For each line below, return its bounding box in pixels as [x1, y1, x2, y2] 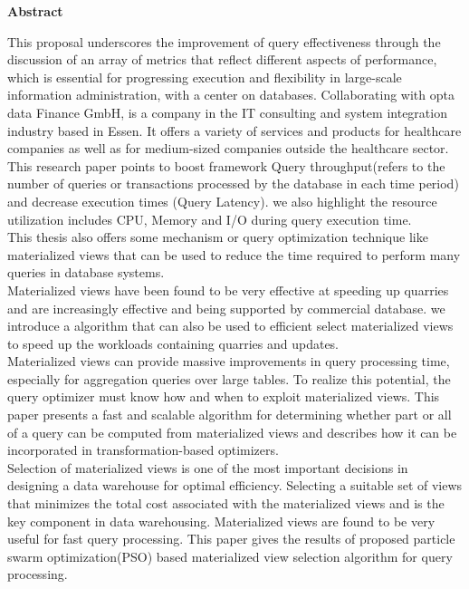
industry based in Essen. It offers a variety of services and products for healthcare [7, 121, 462, 140]
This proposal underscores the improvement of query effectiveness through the [7, 32, 441, 51]
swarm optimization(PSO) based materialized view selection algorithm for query [7, 546, 453, 565]
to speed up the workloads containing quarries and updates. [7, 333, 340, 352]
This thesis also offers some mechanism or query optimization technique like [7, 227, 428, 246]
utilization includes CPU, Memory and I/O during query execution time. [7, 209, 412, 228]
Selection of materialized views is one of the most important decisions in [7, 458, 408, 477]
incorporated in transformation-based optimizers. [7, 440, 279, 459]
